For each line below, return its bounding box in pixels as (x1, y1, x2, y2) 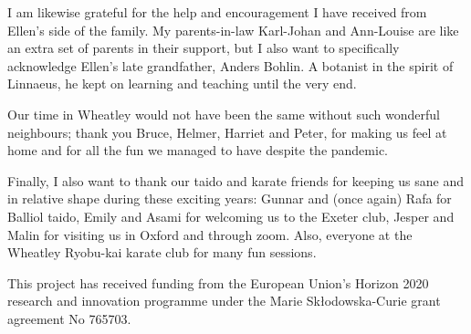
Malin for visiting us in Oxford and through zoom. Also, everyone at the (7, 224, 413, 244)
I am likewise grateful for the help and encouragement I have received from (7, 3, 427, 21)
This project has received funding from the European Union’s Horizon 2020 (7, 273, 429, 292)
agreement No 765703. (7, 308, 131, 328)
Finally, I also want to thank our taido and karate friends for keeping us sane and (7, 171, 465, 190)
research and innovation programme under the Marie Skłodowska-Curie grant (7, 291, 441, 310)
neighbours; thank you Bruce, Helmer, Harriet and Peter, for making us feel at (7, 122, 447, 141)
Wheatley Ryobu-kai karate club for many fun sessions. (7, 243, 317, 262)
